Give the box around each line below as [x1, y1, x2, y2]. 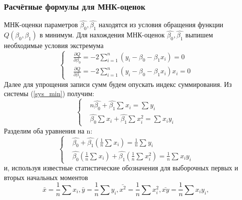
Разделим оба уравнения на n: [4, 125, 93, 135]
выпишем [185, 30, 213, 40]
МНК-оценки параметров [4, 19, 78, 30]
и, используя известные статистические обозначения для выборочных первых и [4, 163, 239, 173]
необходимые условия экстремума [4, 40, 104, 50]
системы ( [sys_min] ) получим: [4, 88, 95, 99]
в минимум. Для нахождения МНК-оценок [39, 30, 165, 40]
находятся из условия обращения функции [98, 19, 224, 30]
